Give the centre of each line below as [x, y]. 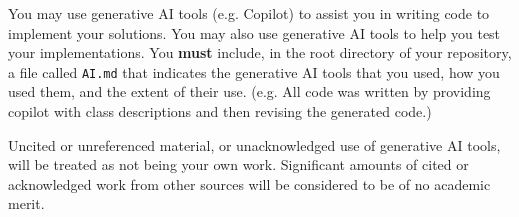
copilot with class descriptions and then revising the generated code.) [220, 111]
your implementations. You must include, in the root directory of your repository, [260, 52]
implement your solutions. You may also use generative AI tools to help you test [254, 32]
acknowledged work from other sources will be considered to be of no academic [249, 183]
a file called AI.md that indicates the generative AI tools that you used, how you [254, 71]
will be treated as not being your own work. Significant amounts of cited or [238, 164]
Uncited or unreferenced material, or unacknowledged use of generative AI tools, [254, 144]
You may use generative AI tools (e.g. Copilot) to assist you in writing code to [249, 13]
